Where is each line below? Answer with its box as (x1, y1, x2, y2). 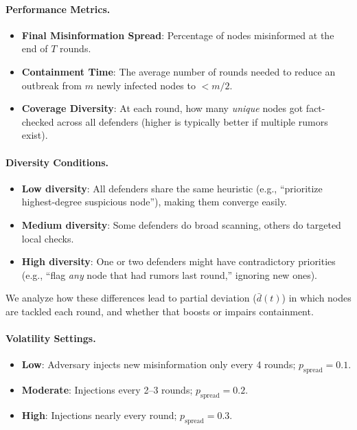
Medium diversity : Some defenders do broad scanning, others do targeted (21, 217, 341, 231)
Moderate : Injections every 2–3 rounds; (21, 383, 193, 397)
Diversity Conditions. (5, 155, 108, 169)
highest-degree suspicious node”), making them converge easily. (21, 194, 288, 209)
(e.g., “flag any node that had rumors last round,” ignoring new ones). (21, 267, 317, 282)
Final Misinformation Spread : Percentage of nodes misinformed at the (21, 27, 334, 42)
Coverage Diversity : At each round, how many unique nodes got (21, 101, 303, 115)
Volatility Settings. (5, 331, 96, 346)
